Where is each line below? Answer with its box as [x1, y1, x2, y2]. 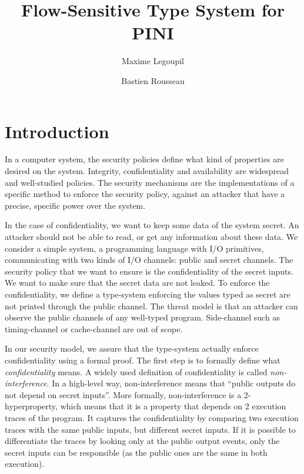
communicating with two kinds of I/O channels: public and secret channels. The [5, 253, 293, 266]
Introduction [5, 119, 109, 143]
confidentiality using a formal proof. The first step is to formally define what [5, 353, 280, 366]
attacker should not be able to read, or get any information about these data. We [5, 231, 298, 242]
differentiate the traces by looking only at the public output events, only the [5, 435, 280, 447]
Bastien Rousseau [121, 74, 185, 86]
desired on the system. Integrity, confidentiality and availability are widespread [5, 165, 289, 177]
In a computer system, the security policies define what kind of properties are [5, 153, 285, 165]
